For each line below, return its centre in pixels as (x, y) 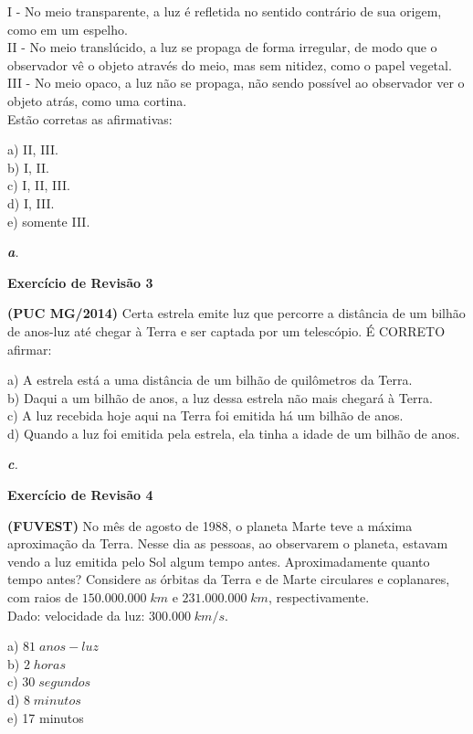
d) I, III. (31, 202)
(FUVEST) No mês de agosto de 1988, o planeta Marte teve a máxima (210, 525)
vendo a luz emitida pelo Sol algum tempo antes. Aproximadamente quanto (219, 561)
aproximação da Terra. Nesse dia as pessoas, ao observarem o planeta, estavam (228, 543)
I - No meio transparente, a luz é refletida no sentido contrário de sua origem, (225, 11)
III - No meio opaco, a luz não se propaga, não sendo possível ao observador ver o (236, 83)
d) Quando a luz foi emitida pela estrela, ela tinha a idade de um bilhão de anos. (234, 433)
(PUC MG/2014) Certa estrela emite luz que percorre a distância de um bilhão (236, 313)
